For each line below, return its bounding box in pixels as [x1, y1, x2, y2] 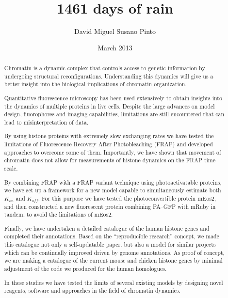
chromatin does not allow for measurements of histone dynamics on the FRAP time [4, 156, 216, 164]
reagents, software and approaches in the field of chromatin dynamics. [4, 286, 180, 295]
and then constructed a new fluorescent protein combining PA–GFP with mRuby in [4, 202, 216, 210]
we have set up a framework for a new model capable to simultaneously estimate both [4, 186, 221, 194]
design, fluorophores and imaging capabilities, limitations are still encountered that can [4, 110, 225, 118]
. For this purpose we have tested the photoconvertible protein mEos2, [38, 194, 216, 202]
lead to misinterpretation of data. [4, 118, 89, 126]
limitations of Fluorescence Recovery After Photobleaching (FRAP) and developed [4, 140, 213, 148]
